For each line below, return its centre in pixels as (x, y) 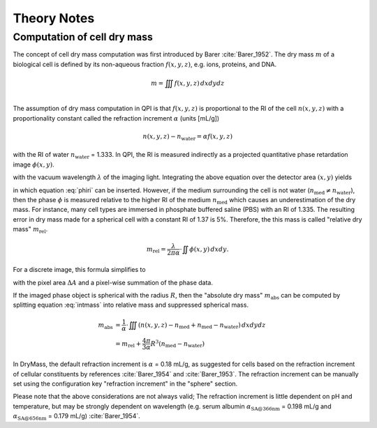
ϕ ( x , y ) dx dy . (209, 249)
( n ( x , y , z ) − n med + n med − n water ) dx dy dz (202, 326)
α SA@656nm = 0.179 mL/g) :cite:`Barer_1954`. (76, 417)
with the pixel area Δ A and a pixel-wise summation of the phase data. (113, 282)
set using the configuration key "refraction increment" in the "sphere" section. (125, 384)
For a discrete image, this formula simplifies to (79, 270)
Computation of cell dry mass (83, 37)
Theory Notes (54, 18)
